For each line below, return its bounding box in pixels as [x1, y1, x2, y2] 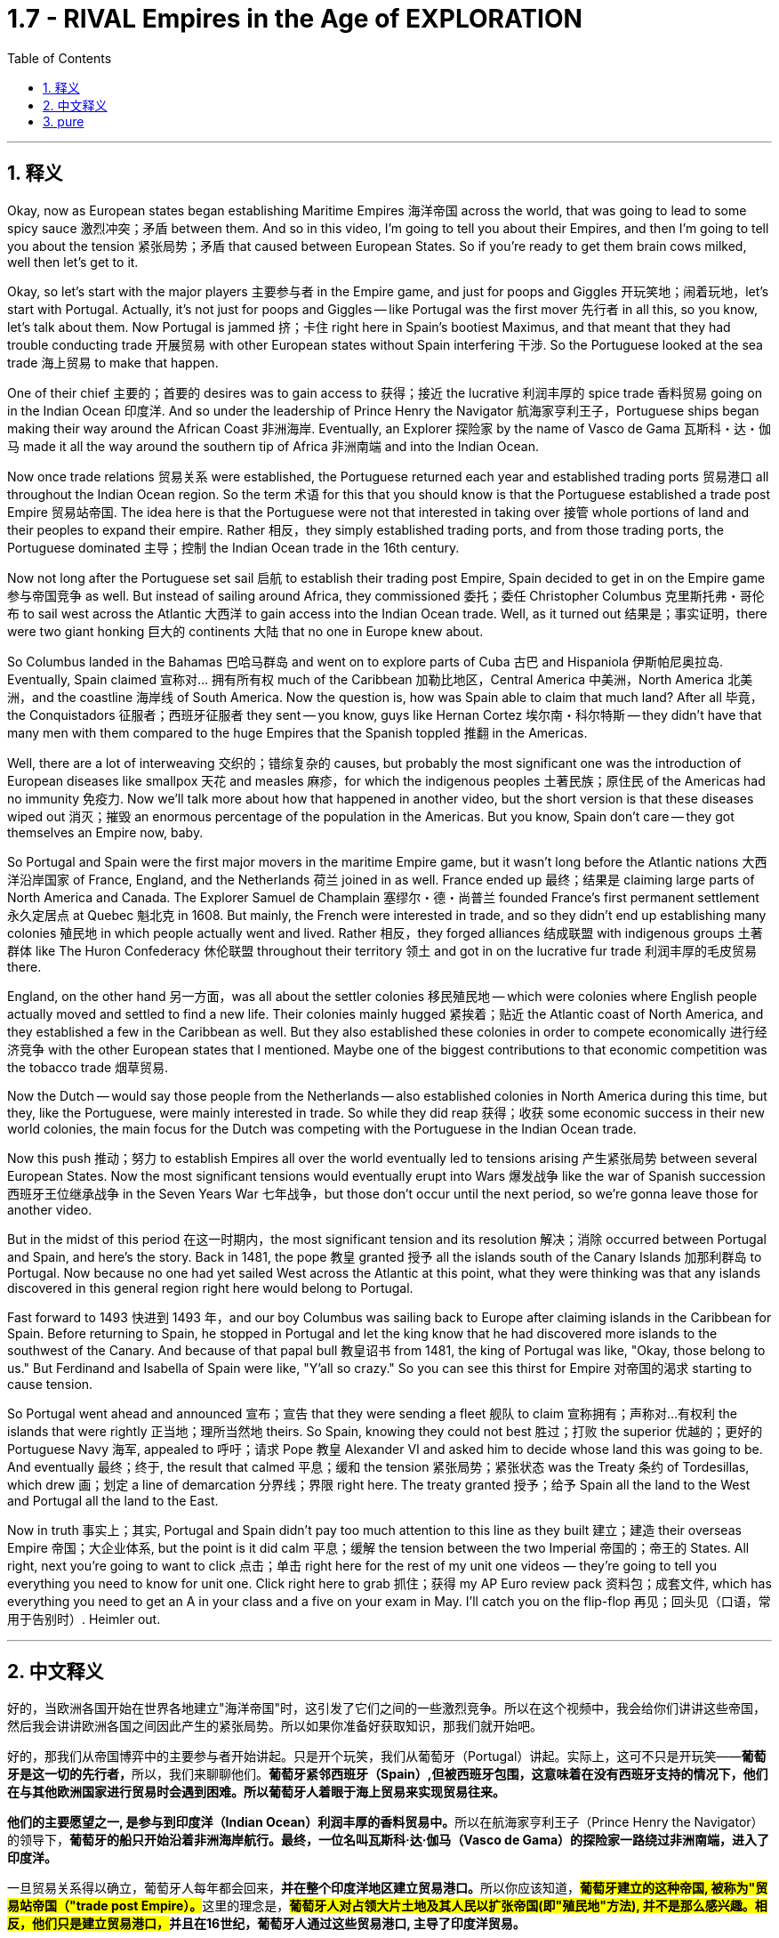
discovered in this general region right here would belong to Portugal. [7, 1280, 414, 1296]
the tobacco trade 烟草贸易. [7, 1059, 169, 1075]
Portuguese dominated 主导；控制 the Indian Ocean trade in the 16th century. [7, 539, 460, 555]
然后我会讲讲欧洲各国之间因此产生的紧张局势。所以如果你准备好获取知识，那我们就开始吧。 [7, 1718, 542, 1734]
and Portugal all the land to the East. [7, 1492, 219, 1508]
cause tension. [7, 1376, 93, 1392]
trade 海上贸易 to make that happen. [7, 354, 219, 370]
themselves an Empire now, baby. [7, 824, 204, 840]
